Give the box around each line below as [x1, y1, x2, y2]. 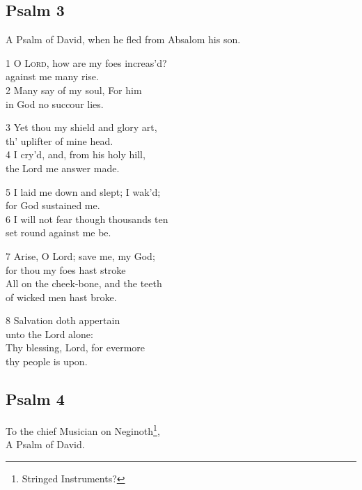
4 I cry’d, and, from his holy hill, [6, 147, 145, 162]
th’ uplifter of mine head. [6, 133, 113, 148]
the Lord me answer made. [6, 160, 120, 175]
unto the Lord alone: [6, 326, 93, 341]
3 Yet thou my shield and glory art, [6, 120, 157, 135]
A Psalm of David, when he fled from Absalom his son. [6, 32, 241, 47]
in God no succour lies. [6, 96, 104, 111]
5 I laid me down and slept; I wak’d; [6, 184, 161, 199]
